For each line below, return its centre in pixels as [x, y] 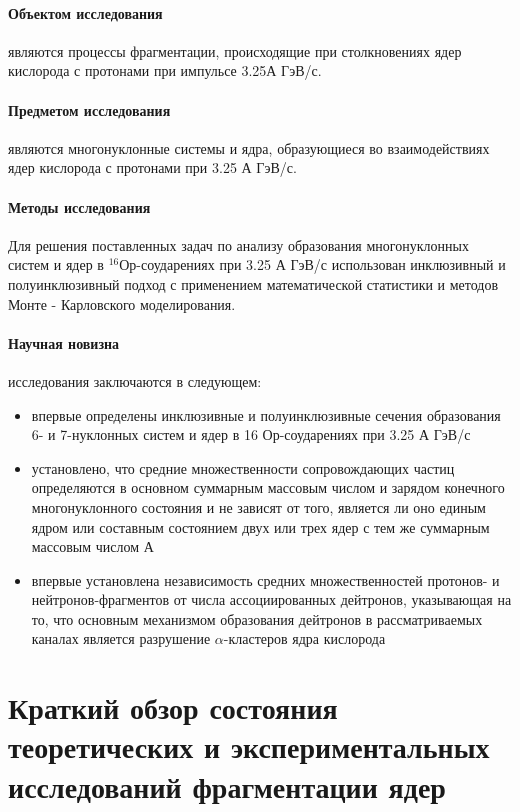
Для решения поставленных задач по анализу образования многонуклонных [238, 244]
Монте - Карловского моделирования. [122, 303]
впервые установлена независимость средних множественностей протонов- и [265, 579]
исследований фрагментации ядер [227, 785]
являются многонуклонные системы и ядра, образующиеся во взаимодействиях [249, 147]
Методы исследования [79, 206]
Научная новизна [64, 342]
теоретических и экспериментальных [249, 746]
